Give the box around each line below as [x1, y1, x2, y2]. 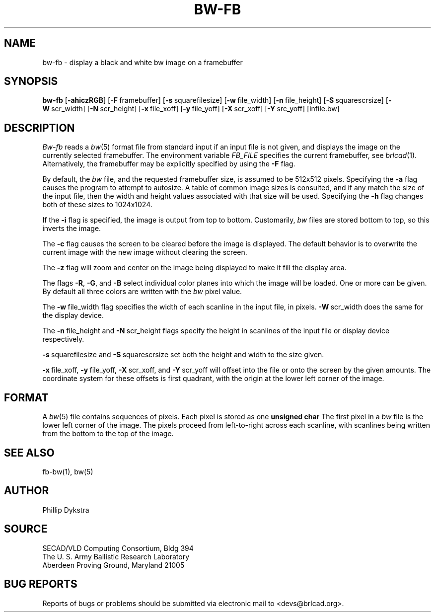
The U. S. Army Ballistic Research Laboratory [42, 552, 190, 561]
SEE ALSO [4, 446, 55, 459]
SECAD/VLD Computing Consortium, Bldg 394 [42, 543, 194, 552]
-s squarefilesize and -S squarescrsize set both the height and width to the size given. [42, 350, 324, 359]
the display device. [42, 311, 104, 320]
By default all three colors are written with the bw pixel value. [42, 287, 242, 296]
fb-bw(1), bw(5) [42, 467, 93, 476]
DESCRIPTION [4, 121, 75, 134]
